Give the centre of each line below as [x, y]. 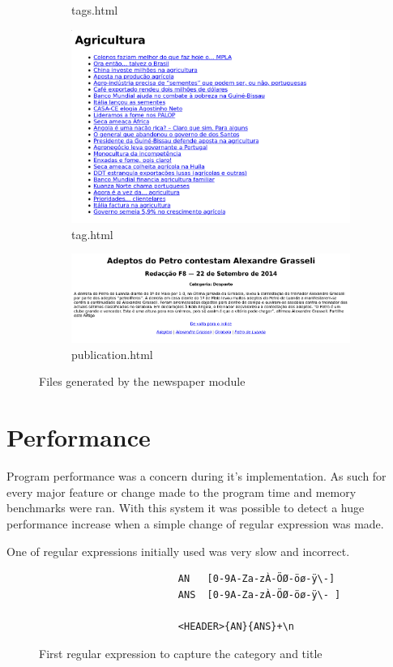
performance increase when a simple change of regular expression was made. [195, 523]
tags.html [95, 10]
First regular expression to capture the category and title [181, 653]
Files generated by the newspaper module [142, 381]
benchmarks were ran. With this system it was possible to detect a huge [186, 508]
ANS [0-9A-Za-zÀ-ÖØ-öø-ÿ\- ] [259, 594]
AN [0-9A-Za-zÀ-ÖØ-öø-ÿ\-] [256, 579]
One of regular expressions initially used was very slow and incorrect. [178, 551]
